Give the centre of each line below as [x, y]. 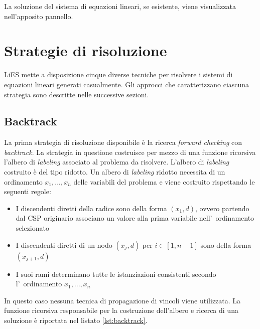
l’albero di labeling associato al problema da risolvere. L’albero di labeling [117, 162]
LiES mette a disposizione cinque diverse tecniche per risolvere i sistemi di [118, 74]
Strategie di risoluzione [86, 50]
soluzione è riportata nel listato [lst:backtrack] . [76, 320]
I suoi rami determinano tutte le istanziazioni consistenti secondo [116, 274]
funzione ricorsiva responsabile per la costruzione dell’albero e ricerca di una [121, 310]
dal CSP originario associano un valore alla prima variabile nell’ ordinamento [135, 218]
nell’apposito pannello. [39, 16]
